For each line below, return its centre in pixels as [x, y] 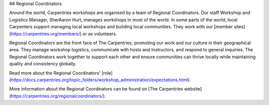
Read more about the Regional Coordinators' [55, 73]
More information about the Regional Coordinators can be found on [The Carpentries [96, 89]
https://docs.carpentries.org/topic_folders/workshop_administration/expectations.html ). [101, 80]
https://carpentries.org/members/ [45, 34]
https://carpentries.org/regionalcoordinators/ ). [58, 96]
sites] [240, 27]
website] [193, 89]
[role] [107, 73]
